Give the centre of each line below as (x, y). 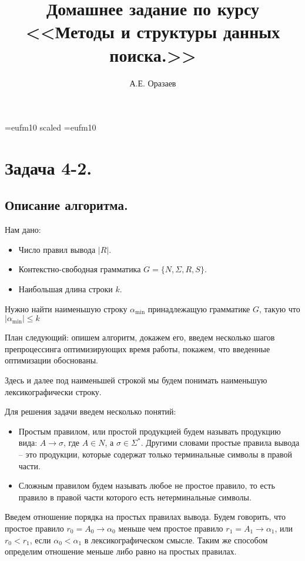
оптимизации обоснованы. (51, 360)
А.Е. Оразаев (153, 83)
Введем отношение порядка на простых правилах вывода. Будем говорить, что (145, 517)
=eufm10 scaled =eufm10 (51, 127)
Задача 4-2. (48, 167)
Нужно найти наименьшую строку (66, 308)
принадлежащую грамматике (199, 308)
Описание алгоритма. (66, 205)
